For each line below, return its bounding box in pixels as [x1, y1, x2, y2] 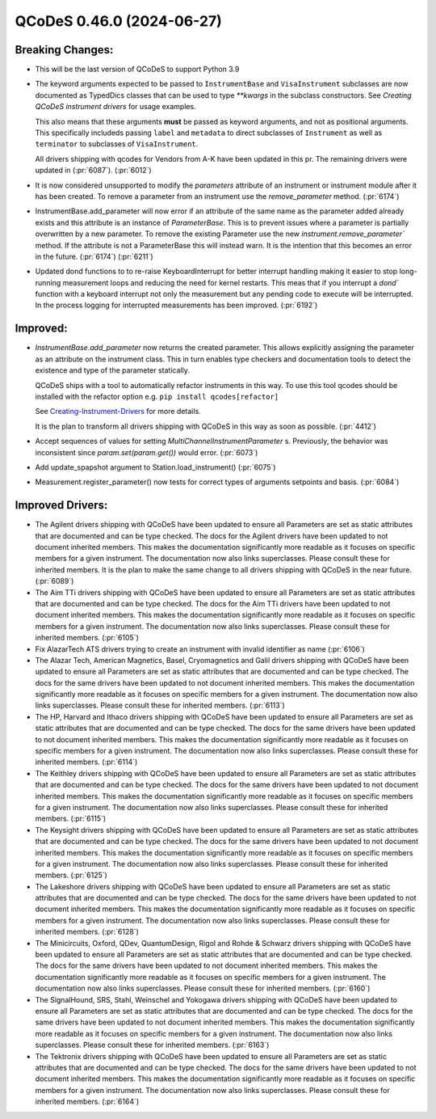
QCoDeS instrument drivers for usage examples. [35, 102, 197, 112]
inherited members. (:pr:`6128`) [35, 927, 139, 937]
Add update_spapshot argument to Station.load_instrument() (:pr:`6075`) [35, 462, 276, 472]
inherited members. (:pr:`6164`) [35, 1096, 140, 1107]
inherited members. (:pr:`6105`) [35, 633, 139, 643]
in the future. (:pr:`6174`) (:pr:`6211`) [35, 251, 153, 261]
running [35, 277, 61, 287]
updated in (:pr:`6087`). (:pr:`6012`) [35, 166, 153, 175]
